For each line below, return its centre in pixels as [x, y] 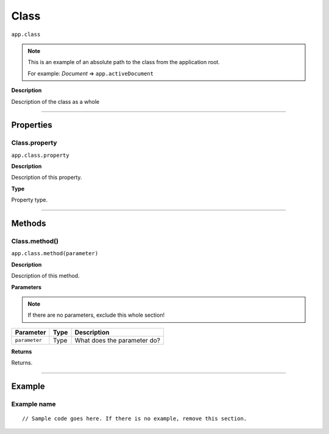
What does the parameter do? [118, 340]
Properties [32, 125]
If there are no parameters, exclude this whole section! [96, 315]
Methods [29, 224]
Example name [34, 404]
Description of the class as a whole [55, 101]
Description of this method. [45, 276]
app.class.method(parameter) [55, 254]
